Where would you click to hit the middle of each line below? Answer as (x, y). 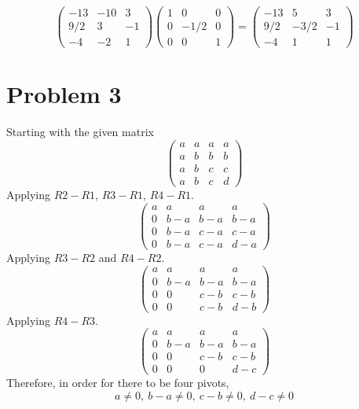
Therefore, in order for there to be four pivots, (118, 383)
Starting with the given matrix (80, 132)
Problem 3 (64, 94)
